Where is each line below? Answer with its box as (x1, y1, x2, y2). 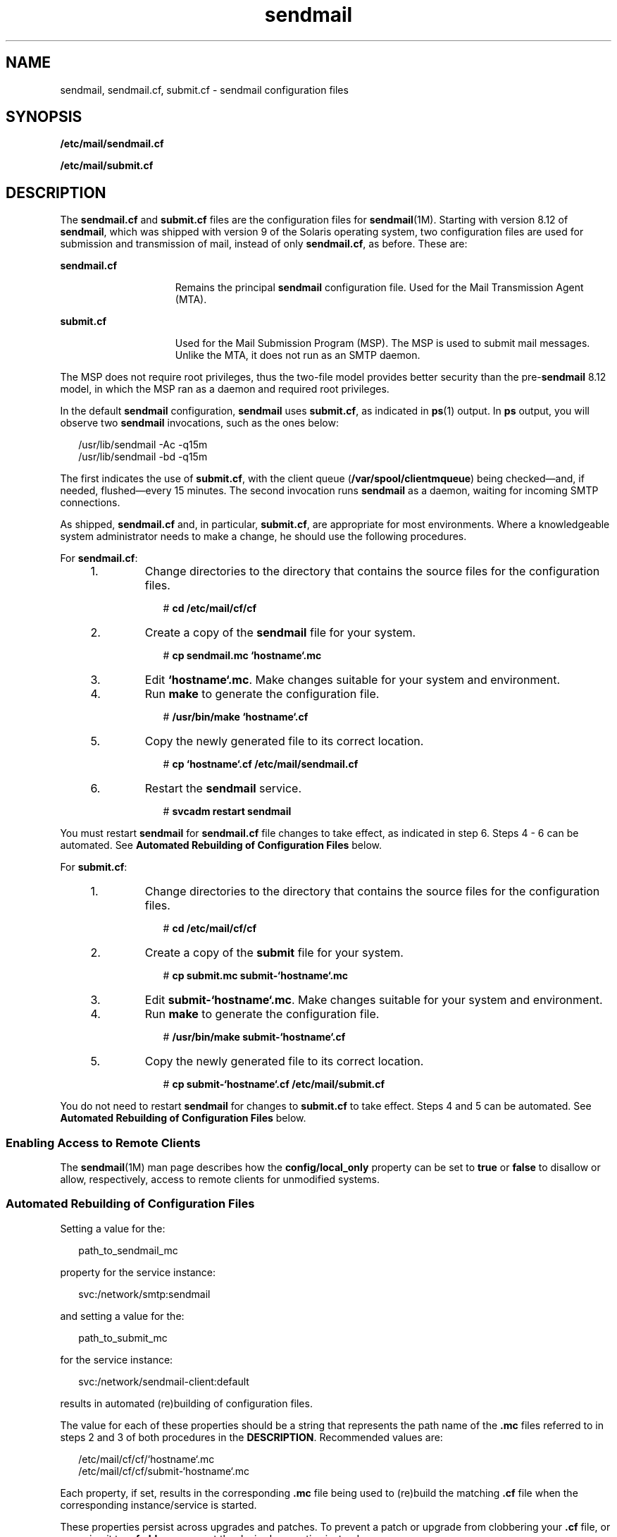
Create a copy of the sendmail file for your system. (144, 625, 416, 640)
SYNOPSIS (6, 108, 82, 126)
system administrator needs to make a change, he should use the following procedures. (60, 530, 467, 543)
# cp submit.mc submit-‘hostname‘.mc (163, 969, 349, 982)
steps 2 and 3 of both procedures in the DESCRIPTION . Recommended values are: (60, 1431, 443, 1443)
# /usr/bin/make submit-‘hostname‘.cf (163, 1031, 346, 1043)
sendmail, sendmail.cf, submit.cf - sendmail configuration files (60, 83, 349, 96)
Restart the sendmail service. (144, 781, 302, 796)
